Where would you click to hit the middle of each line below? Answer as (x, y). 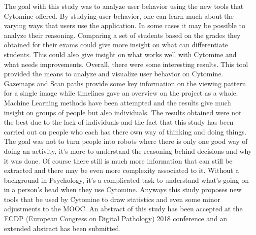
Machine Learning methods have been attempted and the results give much (118, 102)
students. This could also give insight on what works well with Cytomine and (120, 54)
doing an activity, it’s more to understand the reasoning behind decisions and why (128, 151)
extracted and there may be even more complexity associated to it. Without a (122, 170)
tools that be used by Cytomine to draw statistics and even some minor (112, 199)
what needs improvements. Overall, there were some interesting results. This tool (126, 64)
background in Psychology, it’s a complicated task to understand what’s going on (127, 180)
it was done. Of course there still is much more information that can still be (118, 160)
